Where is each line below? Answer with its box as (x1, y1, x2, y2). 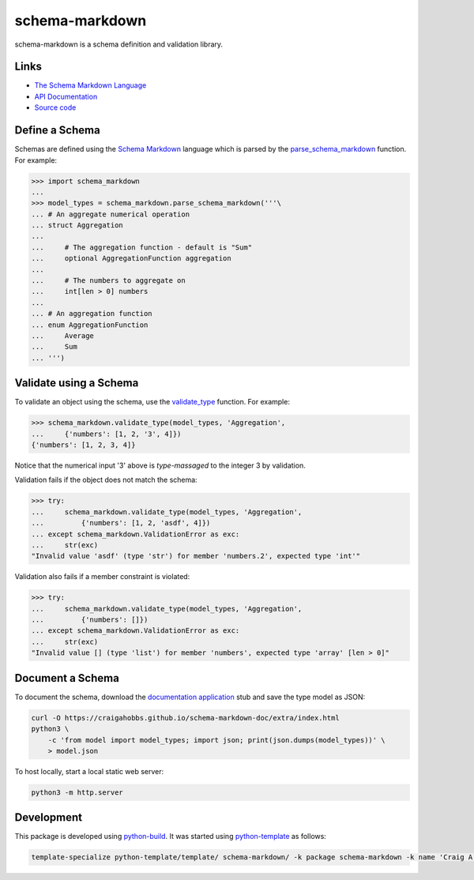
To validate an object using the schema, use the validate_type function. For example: (14, 397, 290, 407)
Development (14, 810, 83, 825)
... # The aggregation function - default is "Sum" (31, 243, 253, 252)
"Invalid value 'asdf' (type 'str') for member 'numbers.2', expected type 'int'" (31, 551, 361, 561)
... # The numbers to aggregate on (31, 276, 186, 285)
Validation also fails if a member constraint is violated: (14, 572, 190, 581)
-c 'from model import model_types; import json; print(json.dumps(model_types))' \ (47, 735, 386, 744)
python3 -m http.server (31, 788, 124, 797)
